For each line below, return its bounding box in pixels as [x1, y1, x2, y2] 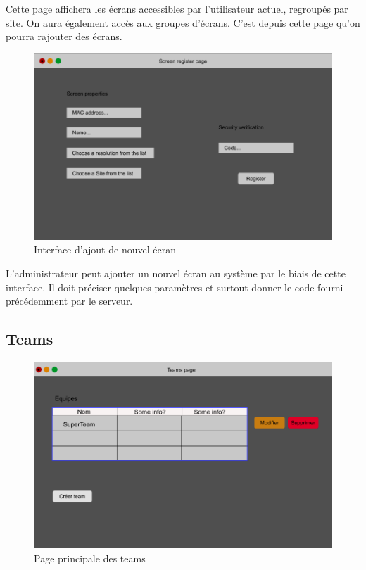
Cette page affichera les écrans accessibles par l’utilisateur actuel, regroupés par [6, 1, 348, 15]
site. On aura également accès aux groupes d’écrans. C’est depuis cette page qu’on [6, 15, 360, 30]
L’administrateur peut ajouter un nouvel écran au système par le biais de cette [6, 265, 346, 280]
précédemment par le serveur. [6, 293, 133, 308]
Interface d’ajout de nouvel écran [34, 242, 176, 257]
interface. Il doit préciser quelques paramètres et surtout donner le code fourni [6, 279, 343, 294]
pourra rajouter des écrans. [6, 29, 122, 44]
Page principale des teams [34, 550, 146, 565]
